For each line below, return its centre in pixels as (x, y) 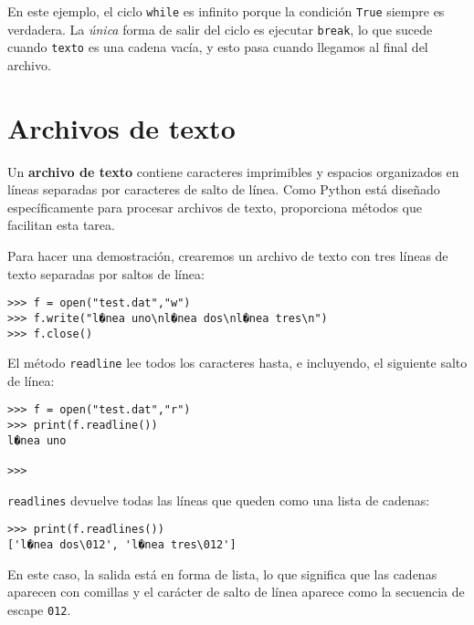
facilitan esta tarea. (61, 225)
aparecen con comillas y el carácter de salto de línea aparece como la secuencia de (236, 592)
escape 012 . (39, 609)
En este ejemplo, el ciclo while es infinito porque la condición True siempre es (226, 11)
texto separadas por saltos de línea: (106, 273)
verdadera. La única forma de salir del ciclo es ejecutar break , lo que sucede (220, 29)
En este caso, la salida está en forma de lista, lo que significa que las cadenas (222, 573)
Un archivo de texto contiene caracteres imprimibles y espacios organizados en (233, 171)
